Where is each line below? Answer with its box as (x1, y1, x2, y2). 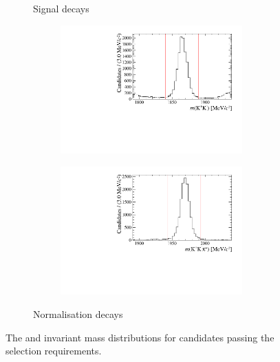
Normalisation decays (33, 306, 123, 321)
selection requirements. (6, 343, 102, 358)
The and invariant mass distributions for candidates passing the (6, 330, 274, 344)
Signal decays (33, 1, 89, 15)
